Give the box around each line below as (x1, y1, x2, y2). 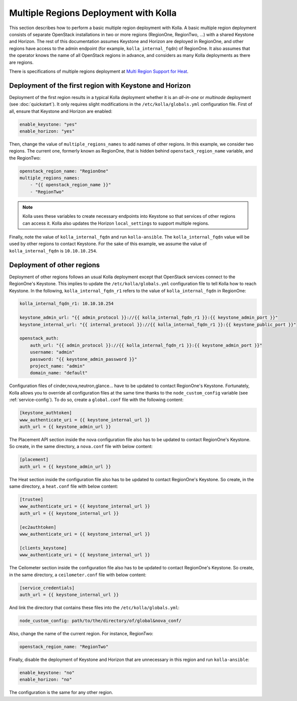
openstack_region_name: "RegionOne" (19, 168, 109, 174)
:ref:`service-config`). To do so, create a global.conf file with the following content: (9, 397, 184, 403)
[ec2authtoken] (19, 524, 56, 530)
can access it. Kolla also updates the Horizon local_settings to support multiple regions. (22, 220, 209, 226)
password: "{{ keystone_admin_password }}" (30, 356, 137, 362)
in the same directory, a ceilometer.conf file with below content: (9, 572, 147, 578)
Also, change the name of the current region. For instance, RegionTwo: (9, 630, 153, 636)
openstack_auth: (19, 336, 59, 341)
